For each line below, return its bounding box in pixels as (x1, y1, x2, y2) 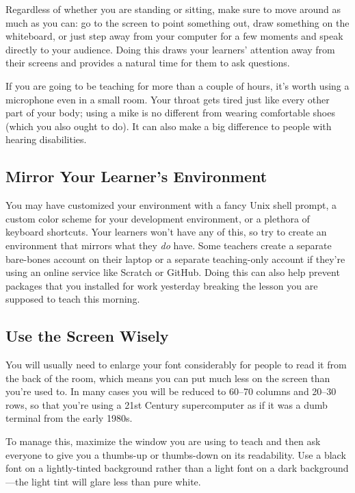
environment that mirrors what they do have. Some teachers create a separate (5, 238, 332, 252)
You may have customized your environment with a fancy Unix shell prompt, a (5, 198, 337, 212)
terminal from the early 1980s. (5, 411, 133, 425)
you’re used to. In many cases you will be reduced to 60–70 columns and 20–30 (5, 384, 337, 399)
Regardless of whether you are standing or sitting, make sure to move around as (5, 2, 341, 16)
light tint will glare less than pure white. (31, 474, 201, 488)
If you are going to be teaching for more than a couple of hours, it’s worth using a (5, 78, 350, 92)
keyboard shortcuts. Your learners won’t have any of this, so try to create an (5, 225, 327, 239)
